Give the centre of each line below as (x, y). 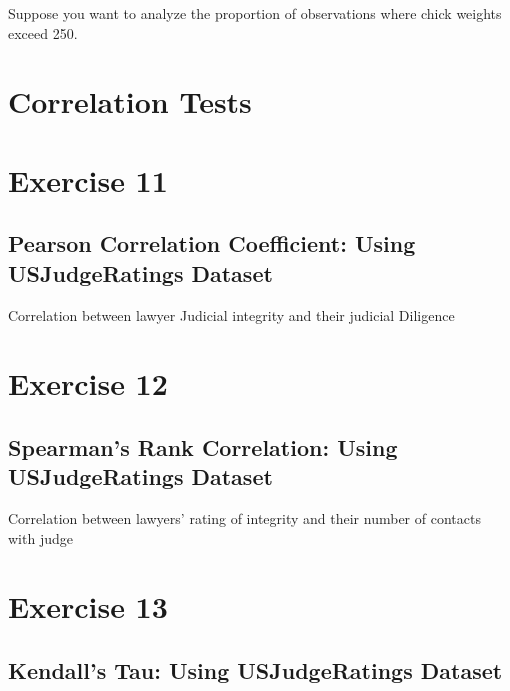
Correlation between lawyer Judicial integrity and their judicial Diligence (231, 314)
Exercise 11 (88, 179)
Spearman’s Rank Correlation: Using (203, 446)
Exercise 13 (88, 606)
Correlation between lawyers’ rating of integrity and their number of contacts (244, 518)
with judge (40, 537)
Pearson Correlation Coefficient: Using (212, 243)
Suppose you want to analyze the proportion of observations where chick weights (255, 13)
